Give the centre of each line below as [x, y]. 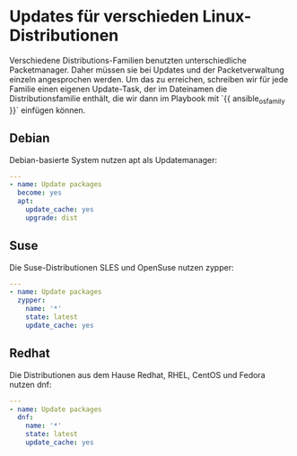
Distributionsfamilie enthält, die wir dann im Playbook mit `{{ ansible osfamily [147, 99]
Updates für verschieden [104, 17]
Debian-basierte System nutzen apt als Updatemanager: [114, 159]
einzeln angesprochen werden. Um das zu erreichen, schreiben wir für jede [149, 79]
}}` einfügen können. [48, 110]
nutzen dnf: [31, 384]
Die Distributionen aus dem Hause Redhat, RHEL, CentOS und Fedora [137, 374]
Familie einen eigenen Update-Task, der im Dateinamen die [118, 89]
